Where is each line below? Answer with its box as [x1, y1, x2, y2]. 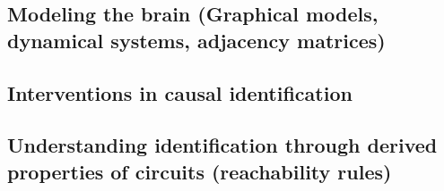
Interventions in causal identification [7, 79, 353, 106]
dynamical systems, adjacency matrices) [7, 26, 386, 54]
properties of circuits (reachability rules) [7, 157, 392, 185]
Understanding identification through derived [7, 131, 438, 159]
